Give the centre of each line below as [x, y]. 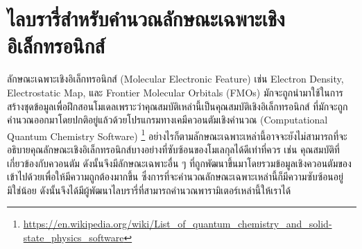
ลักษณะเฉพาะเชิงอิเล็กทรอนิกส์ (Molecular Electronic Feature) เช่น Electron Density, [175, 79]
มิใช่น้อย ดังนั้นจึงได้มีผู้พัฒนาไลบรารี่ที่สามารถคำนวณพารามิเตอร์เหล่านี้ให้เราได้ [149, 190]
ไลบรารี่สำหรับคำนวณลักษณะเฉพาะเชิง [146, 18]
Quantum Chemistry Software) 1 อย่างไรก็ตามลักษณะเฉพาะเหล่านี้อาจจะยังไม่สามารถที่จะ [177, 135]
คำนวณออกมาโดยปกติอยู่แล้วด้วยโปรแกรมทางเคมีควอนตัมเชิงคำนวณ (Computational [167, 120]
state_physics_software [74, 237]
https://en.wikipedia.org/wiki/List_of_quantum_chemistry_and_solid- [178, 224]
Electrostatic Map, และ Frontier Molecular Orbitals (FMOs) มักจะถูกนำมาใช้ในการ [175, 92]
